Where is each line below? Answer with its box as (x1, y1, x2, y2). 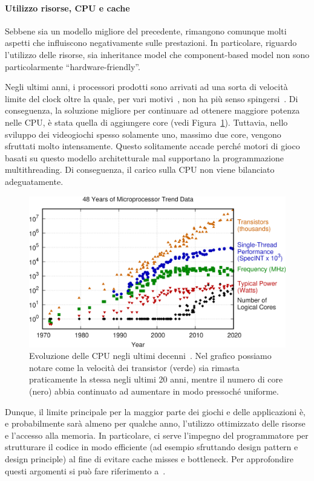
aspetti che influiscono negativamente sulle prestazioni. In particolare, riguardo (5, 36, 297, 49)
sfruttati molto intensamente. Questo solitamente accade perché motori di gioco (5, 140, 300, 152)
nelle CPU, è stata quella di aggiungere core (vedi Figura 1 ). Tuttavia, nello (5, 115, 288, 128)
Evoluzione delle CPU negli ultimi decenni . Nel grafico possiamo (29, 349, 272, 362)
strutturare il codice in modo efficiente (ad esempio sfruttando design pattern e (5, 441, 298, 453)
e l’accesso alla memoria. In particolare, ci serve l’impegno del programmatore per (5, 428, 309, 441)
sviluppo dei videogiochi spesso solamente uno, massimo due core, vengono (5, 128, 281, 140)
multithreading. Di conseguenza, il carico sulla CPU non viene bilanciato (5, 163, 275, 176)
